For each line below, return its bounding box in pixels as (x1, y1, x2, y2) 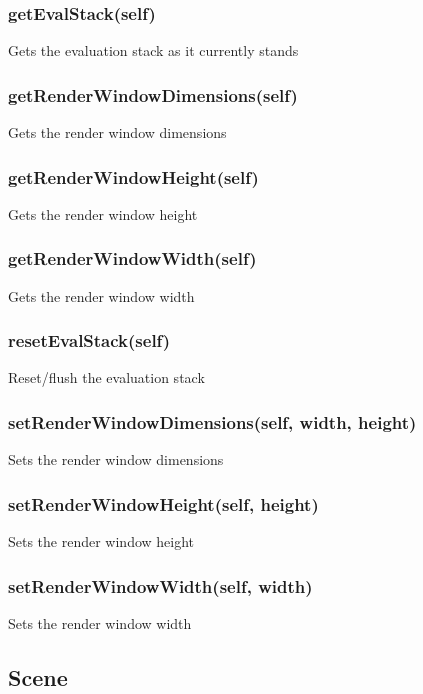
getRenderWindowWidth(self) (8, 246, 257, 271)
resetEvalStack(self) (8, 328, 171, 353)
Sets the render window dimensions (8, 449, 224, 470)
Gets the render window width (8, 285, 195, 306)
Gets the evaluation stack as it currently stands (8, 40, 299, 61)
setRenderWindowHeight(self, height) (8, 491, 319, 516)
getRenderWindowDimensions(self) (8, 82, 298, 107)
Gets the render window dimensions (8, 122, 227, 143)
